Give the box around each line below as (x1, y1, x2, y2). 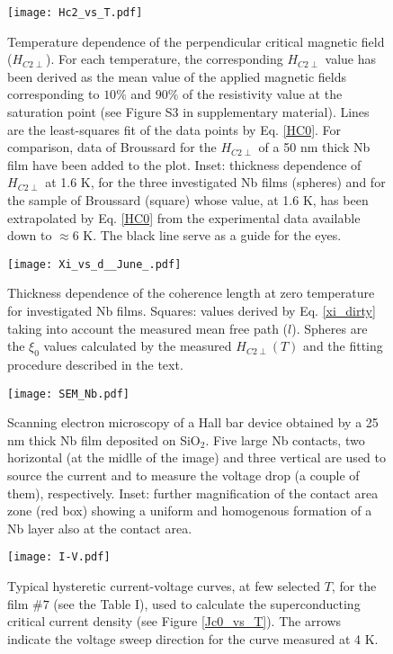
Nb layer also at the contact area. (7, 518, 192, 537)
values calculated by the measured (43, 336, 232, 355)
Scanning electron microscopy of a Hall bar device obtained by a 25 (7, 413, 379, 432)
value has (325, 49, 376, 68)
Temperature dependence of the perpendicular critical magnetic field (7, 31, 385, 50)
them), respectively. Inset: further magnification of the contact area (7, 483, 379, 502)
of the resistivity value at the (183, 85, 343, 103)
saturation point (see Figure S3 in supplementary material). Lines (7, 103, 370, 121)
